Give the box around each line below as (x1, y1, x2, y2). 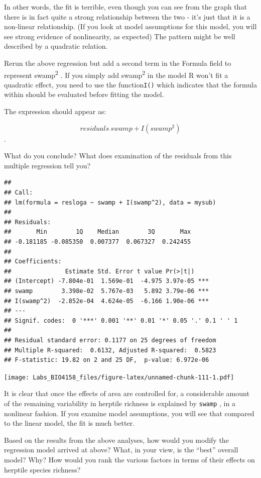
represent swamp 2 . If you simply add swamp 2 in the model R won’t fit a (4, 68, 228, 80)
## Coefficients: (4, 258, 62, 265)
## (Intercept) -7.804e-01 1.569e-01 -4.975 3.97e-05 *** (4, 277, 209, 285)
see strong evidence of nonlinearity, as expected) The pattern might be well (4, 31, 235, 41)
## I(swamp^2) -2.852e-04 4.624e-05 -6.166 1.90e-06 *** (4, 297, 209, 305)
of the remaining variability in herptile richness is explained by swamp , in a (4, 398, 235, 408)
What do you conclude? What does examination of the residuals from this (4, 150, 232, 161)
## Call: (4, 189, 33, 197)
